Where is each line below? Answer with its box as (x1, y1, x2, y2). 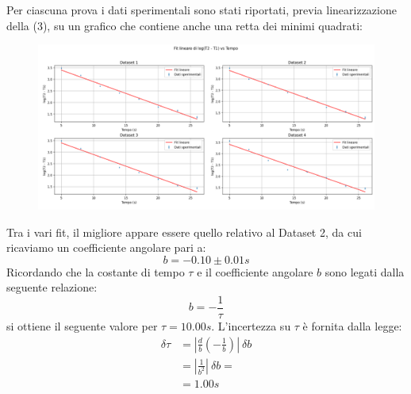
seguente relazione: (6, 279, 98, 295)
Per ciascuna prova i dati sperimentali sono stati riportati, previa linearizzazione (6, 2, 397, 17)
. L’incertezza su (211, 318, 291, 334)
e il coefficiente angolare (197, 263, 313, 280)
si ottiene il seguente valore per (6, 318, 158, 334)
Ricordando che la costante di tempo (6, 263, 185, 280)
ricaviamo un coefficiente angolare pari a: (6, 239, 206, 256)
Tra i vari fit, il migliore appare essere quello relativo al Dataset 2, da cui (6, 223, 362, 240)
